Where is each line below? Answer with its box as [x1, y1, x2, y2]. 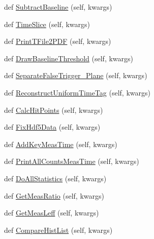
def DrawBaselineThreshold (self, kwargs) [4, 53, 133, 63]
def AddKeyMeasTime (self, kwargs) [4, 138, 117, 149]
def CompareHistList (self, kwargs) [4, 224, 113, 235]
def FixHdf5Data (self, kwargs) [4, 122, 101, 132]
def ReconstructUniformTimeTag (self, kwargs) [4, 87, 150, 98]
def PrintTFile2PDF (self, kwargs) [4, 36, 111, 46]
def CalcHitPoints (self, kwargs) [4, 104, 103, 115]
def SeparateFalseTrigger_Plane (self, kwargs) [4, 70, 147, 81]
